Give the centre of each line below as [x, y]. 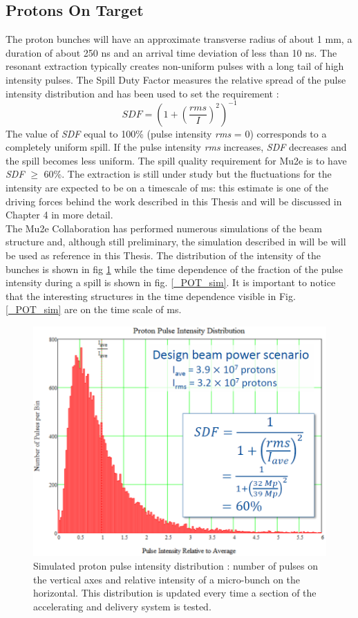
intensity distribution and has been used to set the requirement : [142, 93]
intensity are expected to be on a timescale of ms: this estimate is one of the [167, 188]
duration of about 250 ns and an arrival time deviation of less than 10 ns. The [171, 52]
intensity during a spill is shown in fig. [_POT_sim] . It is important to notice [171, 282]
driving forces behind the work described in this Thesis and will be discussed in [174, 201]
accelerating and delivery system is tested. [122, 606]
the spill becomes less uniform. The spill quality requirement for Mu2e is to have [176, 160]
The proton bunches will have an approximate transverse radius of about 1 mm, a [179, 39]
